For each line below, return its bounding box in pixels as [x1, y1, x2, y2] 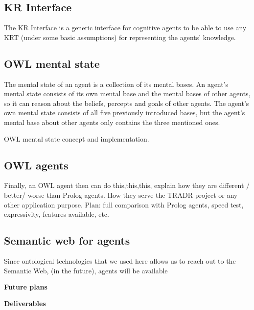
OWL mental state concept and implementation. [4, 133, 149, 144]
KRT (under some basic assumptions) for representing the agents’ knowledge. [4, 32, 236, 42]
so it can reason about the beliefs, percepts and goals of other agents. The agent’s [4, 98, 249, 108]
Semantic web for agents [4, 233, 130, 248]
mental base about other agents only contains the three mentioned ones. [4, 117, 220, 127]
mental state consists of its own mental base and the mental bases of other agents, [4, 88, 251, 99]
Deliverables [4, 298, 46, 308]
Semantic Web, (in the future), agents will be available [4, 265, 168, 275]
